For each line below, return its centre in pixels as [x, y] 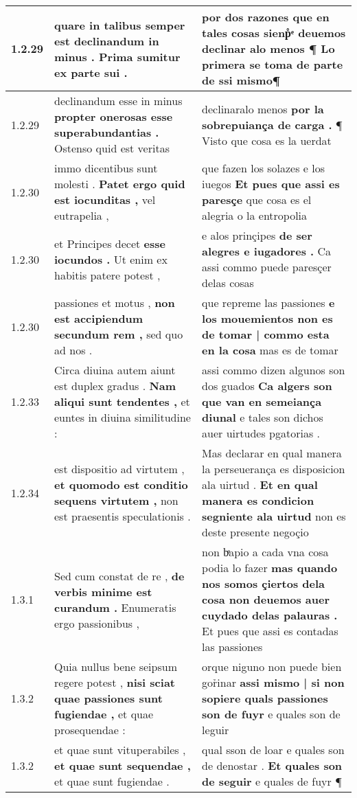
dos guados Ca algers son [267, 386]
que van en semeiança [262, 401]
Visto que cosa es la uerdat [267, 140]
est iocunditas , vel [105, 199]
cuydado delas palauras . [270, 615]
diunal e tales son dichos [263, 417]
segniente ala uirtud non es [274, 516]
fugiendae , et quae [104, 714]
